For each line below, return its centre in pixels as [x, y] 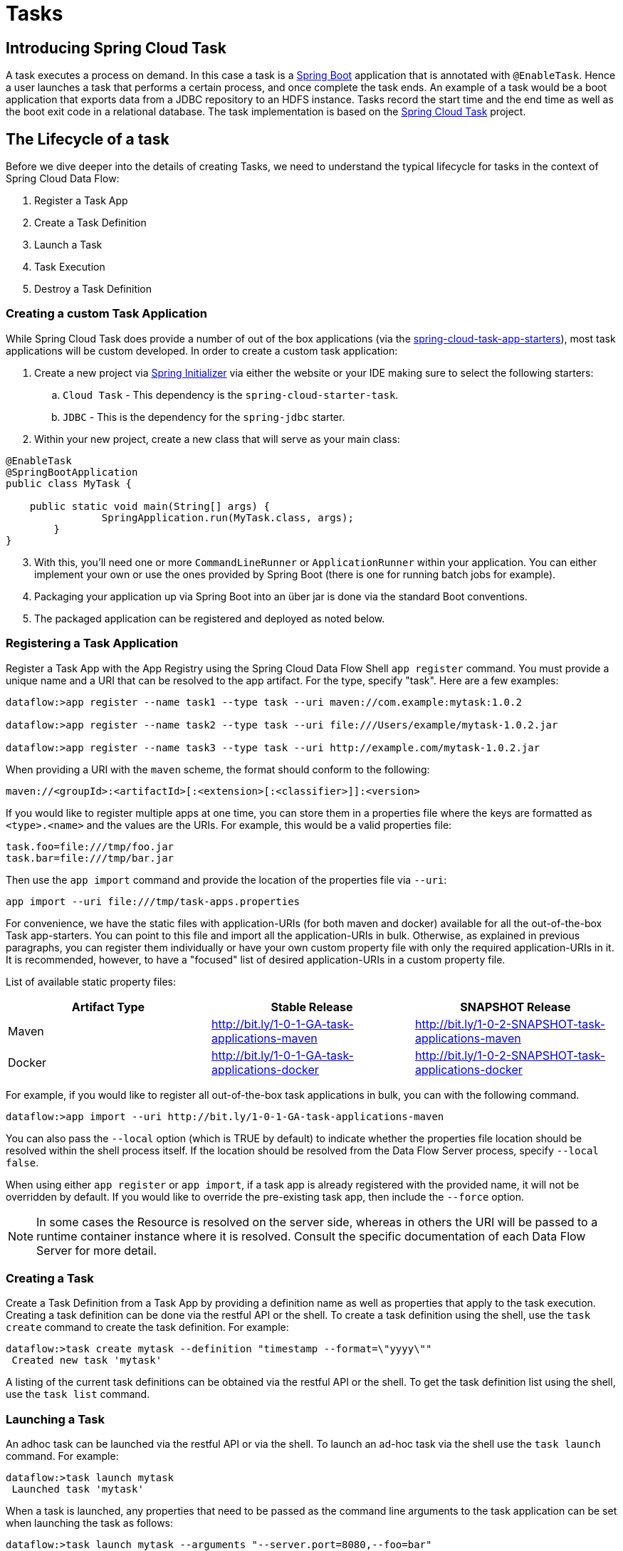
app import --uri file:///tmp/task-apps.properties [153, 901]
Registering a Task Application [92, 643]
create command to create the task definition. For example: [147, 1327]
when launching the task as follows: [90, 1523]
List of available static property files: [91, 981]
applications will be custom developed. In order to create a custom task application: [202, 350]
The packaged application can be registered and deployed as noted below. [210, 618]
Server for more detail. [97, 1250]
